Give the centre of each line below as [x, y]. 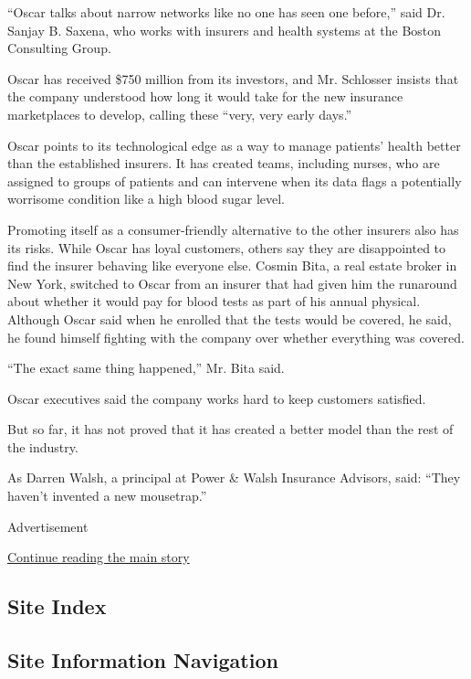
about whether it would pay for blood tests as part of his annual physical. [214, 301]
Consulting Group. [59, 48]
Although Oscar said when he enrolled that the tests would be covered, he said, [230, 318]
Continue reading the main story [99, 557]
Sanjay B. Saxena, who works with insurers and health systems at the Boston [225, 30]
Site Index [57, 606]
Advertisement [48, 526]
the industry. [43, 446]
